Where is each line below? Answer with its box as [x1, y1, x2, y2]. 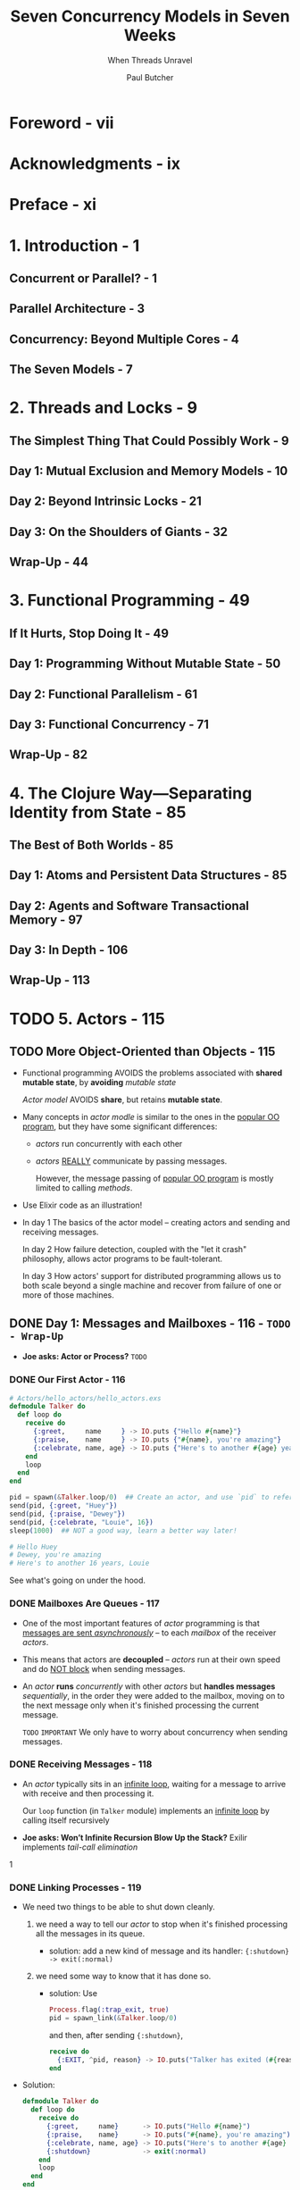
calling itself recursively [21, 1815, 110, 1826]
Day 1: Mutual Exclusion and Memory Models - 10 [9, 464, 288, 479]
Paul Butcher [126, 71, 174, 82]
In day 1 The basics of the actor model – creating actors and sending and [21, 1217, 290, 1228]
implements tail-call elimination [21, 1842, 138, 1852]
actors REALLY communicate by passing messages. [35, 1156, 228, 1166]
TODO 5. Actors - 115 [9, 1008, 165, 1029]
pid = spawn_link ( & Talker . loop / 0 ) [48, 2013, 178, 2022]
